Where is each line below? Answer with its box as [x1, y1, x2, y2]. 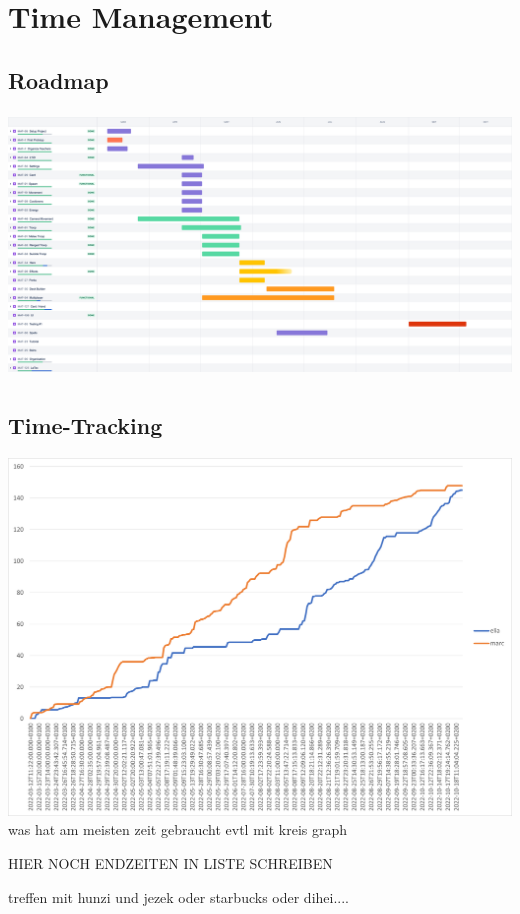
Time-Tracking [8, 410, 163, 441]
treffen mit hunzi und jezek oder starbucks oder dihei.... [8, 886, 349, 907]
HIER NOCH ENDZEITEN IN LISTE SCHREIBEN [8, 852, 333, 873]
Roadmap [8, 64, 109, 95]
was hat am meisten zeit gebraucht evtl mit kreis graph [8, 819, 348, 840]
